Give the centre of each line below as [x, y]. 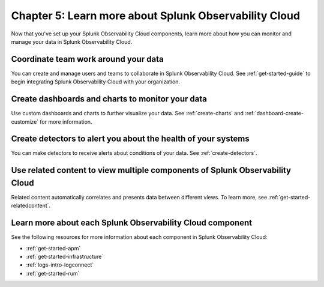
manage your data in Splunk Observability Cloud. [72, 41]
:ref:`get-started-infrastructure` [65, 257]
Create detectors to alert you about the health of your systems [130, 139]
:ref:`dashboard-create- [274, 113]
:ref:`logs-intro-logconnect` [60, 265]
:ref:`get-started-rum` [53, 273]
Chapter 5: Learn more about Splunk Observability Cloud [155, 16]
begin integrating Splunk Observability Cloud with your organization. [95, 82]
